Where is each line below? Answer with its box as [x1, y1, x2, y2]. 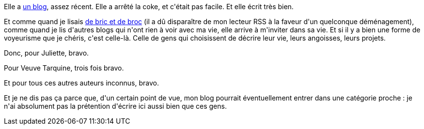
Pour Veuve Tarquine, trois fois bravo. [4, 64, 124, 72]
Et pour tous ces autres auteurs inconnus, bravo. [4, 79, 159, 87]
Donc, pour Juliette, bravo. [4, 49, 89, 57]
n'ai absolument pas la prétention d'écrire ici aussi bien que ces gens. [4, 102, 227, 110]
